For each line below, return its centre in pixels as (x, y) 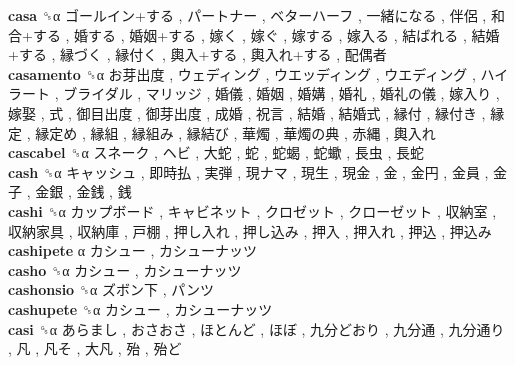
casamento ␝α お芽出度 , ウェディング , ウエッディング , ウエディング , (242, 73)
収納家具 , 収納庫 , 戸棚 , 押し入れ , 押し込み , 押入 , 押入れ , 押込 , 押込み (250, 230)
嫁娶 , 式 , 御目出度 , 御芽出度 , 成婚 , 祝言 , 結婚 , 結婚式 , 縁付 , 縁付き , (247, 112)
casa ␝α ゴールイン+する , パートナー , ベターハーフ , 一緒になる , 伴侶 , (247, 15)
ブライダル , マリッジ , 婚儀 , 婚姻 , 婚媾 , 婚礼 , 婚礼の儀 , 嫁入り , (281, 93)
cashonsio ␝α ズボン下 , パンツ (111, 289)
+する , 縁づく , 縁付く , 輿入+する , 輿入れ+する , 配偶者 (197, 54)
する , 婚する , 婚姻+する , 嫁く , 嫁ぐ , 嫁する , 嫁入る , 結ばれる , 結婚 (266, 34)
